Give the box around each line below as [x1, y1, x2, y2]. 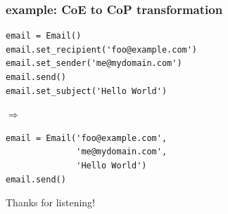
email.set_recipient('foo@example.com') [6, 44, 198, 55]
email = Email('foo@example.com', [6, 133, 167, 143]
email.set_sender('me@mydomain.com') [6, 58, 182, 69]
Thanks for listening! [6, 195, 95, 210]
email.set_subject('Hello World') [6, 86, 167, 96]
